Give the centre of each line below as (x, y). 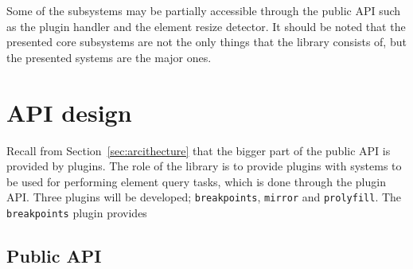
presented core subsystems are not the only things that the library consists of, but (206, 42)
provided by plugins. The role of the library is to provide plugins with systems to (204, 166)
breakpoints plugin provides (77, 212)
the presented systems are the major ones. (109, 57)
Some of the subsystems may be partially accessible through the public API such (204, 10)
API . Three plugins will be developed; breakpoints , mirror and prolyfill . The (204, 197)
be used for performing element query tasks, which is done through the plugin (196, 181)
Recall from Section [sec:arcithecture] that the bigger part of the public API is (199, 150)
